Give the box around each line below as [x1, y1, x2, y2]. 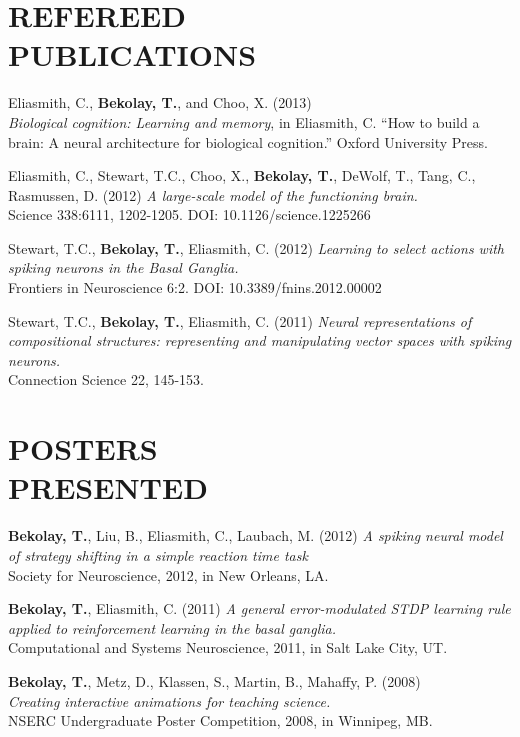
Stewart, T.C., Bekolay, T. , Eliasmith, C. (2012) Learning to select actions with [8, 237, 505, 258]
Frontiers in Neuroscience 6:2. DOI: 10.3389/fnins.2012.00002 [8, 277, 382, 298]
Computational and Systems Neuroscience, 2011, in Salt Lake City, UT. [8, 637, 448, 658]
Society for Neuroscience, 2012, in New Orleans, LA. [8, 564, 329, 585]
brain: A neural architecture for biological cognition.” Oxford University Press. [8, 131, 488, 152]
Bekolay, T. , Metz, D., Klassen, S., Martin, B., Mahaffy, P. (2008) [8, 670, 421, 691]
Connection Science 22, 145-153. [8, 369, 204, 390]
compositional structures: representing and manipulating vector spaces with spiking [8, 330, 512, 351]
